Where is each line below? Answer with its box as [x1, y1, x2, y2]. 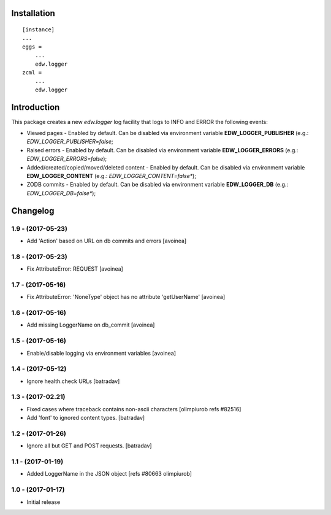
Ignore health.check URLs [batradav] [26, 378, 120, 385]
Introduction [11, 102, 60, 112]
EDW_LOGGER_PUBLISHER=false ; [26, 138, 113, 145]
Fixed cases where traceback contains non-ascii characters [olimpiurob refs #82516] [26, 405, 242, 412]
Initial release [26, 498, 61, 506]
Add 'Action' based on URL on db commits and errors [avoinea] [26, 237, 187, 244]
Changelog [11, 206, 55, 216]
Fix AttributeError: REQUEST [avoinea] [26, 265, 124, 273]
